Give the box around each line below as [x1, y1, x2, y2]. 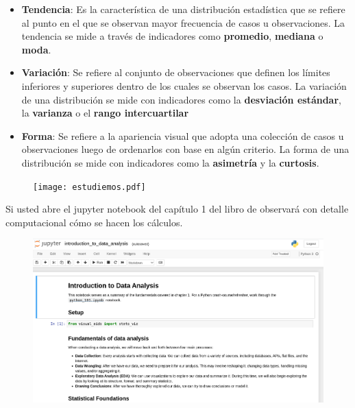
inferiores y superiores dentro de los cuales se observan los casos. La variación [21, 78, 347, 93]
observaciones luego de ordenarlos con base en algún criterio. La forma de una [21, 142, 350, 156]
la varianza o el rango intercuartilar [21, 106, 189, 120]
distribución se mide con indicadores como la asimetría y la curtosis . [21, 155, 319, 169]
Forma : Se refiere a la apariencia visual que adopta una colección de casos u [21, 128, 344, 143]
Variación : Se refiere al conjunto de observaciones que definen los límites [21, 65, 330, 80]
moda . [21, 42, 51, 56]
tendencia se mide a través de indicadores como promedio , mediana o [21, 29, 323, 43]
